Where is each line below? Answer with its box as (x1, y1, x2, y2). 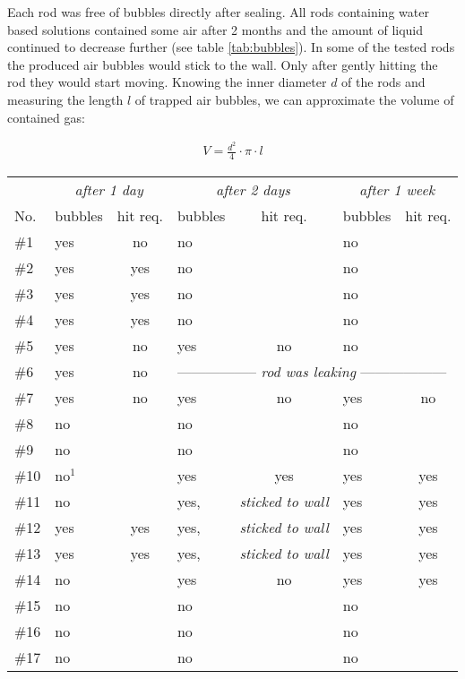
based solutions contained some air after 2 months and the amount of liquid (7, 20, 424, 39)
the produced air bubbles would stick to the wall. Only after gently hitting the (7, 55, 438, 73)
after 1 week (359, 179, 435, 201)
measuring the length (7, 90, 124, 108)
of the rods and (341, 73, 426, 91)
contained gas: (7, 107, 85, 126)
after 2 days (215, 179, 290, 201)
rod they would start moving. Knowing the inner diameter (7, 73, 327, 91)
